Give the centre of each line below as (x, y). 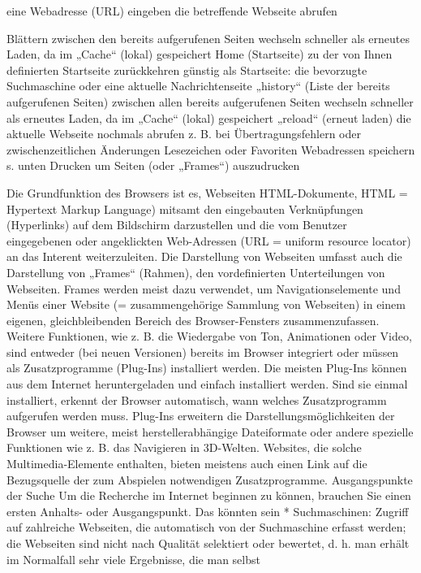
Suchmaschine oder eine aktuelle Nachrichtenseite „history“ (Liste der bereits (198, 86)
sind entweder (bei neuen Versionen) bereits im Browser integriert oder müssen (203, 352)
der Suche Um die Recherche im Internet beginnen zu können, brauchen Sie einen (209, 495)
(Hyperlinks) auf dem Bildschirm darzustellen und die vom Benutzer (177, 225)
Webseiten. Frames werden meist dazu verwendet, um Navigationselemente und (204, 288)
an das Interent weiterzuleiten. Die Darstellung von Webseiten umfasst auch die (204, 256)
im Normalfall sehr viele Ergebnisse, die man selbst (133, 559)
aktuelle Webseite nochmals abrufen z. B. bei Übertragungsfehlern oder (184, 134)
